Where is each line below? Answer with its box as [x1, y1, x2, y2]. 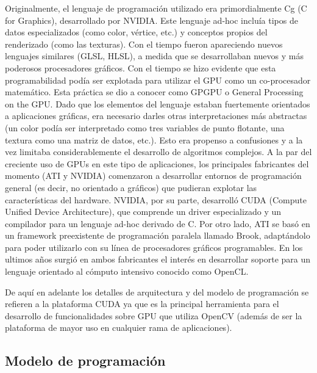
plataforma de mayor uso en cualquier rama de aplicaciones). [5, 321, 232, 334]
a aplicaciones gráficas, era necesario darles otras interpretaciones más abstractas [5, 109, 307, 122]
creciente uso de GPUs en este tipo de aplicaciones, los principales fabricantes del [5, 157, 309, 170]
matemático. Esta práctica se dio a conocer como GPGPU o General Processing [5, 85, 304, 98]
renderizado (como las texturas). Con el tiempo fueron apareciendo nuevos [5, 37, 283, 50]
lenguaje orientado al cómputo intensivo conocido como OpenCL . [5, 265, 249, 278]
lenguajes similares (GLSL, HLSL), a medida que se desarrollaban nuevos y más [5, 49, 304, 62]
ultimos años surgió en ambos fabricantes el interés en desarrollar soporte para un [5, 253, 311, 266]
